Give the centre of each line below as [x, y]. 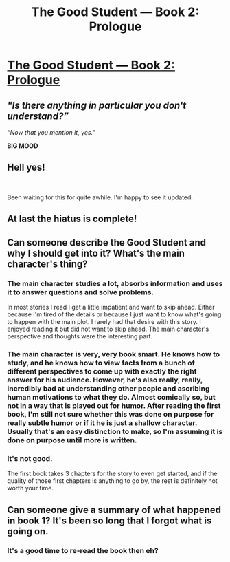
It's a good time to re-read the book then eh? [83, 551]
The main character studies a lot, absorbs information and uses [115, 283]
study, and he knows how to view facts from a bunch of [101, 363]
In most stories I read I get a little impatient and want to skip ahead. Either [111, 307]
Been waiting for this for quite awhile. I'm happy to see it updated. [100, 197]
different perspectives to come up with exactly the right [102, 371]
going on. [28, 531]
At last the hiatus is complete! [72, 219]
